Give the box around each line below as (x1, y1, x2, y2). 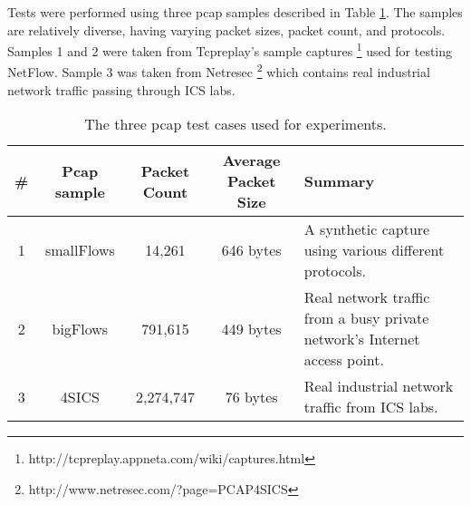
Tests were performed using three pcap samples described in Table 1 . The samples (7, 3, 463, 21)
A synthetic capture (303, 219, 430, 240)
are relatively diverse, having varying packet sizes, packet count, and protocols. (7, 20, 446, 39)
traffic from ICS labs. (303, 396, 438, 418)
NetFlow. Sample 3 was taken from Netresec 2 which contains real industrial (7, 60, 430, 82)
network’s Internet (303, 328, 420, 350)
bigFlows (52, 317, 109, 339)
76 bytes (225, 385, 278, 407)
